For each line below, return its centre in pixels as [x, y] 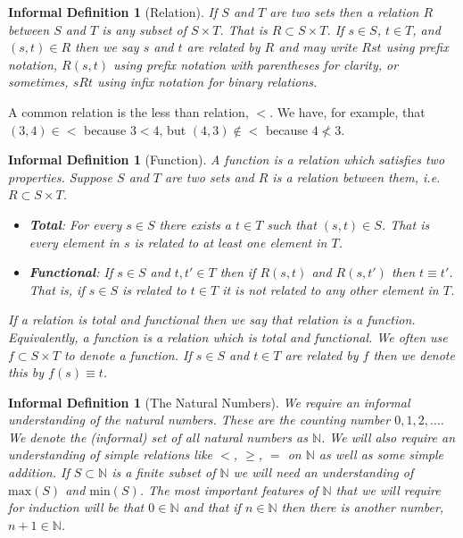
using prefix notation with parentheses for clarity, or [256, 64]
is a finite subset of [164, 472]
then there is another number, [363, 507]
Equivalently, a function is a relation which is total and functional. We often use [228, 336]
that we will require [388, 489]
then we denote [414, 354]
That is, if [57, 289]
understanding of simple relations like [111, 454]
